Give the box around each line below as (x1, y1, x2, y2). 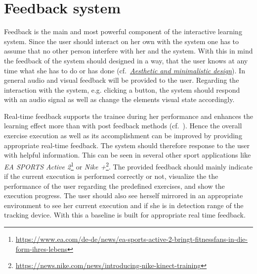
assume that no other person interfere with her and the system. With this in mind (4, 46, 253, 56)
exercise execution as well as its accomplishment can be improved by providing (4, 130, 242, 141)
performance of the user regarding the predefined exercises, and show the (4, 180, 225, 191)
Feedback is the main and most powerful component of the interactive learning (4, 26, 242, 37)
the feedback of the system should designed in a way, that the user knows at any (4, 55, 248, 65)
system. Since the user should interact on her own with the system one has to (4, 36, 239, 46)
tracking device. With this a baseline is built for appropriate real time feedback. (4, 210, 246, 220)
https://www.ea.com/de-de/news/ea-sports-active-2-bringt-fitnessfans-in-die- (15, 234, 248, 244)
